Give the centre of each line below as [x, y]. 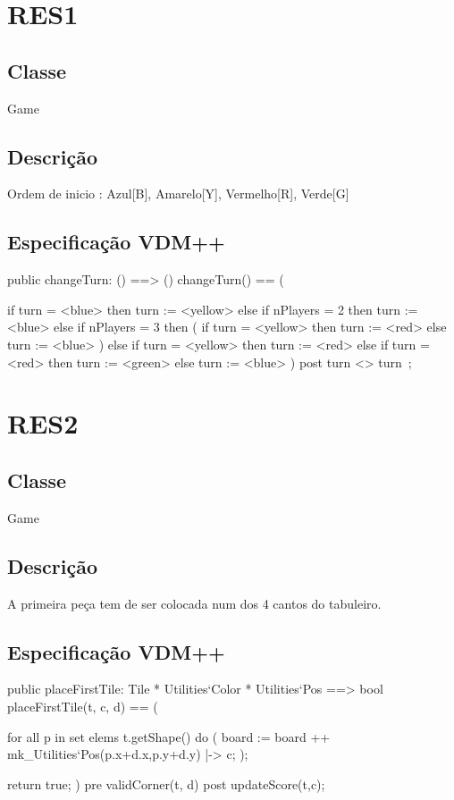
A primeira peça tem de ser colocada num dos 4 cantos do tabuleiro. [194, 603]
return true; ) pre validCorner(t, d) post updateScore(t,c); [166, 783]
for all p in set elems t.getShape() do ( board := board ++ [169, 736]
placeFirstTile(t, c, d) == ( [83, 706]
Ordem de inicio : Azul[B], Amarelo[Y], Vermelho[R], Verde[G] [178, 194]
